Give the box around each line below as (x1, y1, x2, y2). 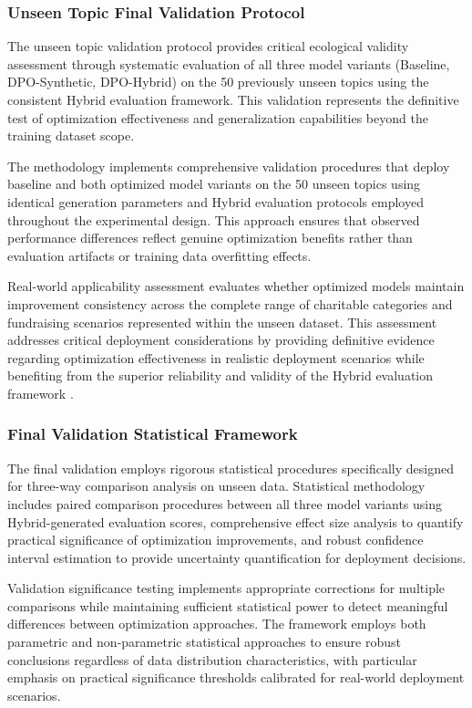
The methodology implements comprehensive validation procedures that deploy (7, 156, 450, 175)
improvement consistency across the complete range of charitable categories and (7, 294, 453, 313)
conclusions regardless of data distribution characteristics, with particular (7, 650, 417, 669)
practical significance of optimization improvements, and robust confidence (7, 530, 424, 549)
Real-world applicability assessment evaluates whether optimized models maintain (7, 276, 465, 296)
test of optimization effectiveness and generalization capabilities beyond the (7, 108, 428, 127)
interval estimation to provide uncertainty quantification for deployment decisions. (7, 547, 467, 567)
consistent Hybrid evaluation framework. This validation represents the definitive (7, 90, 459, 109)
